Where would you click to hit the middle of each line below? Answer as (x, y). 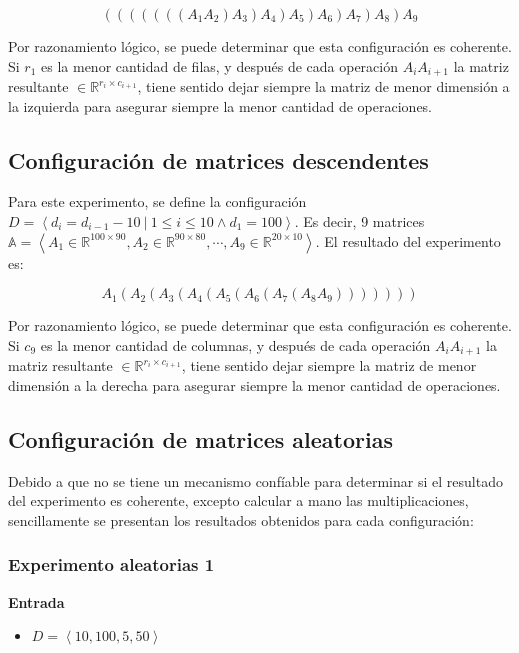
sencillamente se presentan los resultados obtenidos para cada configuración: (241, 519)
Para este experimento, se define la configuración (157, 201)
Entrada (36, 601)
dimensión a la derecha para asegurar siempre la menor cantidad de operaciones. (254, 384)
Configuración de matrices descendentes (218, 159)
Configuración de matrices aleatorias (200, 438)
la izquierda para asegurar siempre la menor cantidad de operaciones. (220, 105)
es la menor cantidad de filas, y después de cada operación (219, 65)
